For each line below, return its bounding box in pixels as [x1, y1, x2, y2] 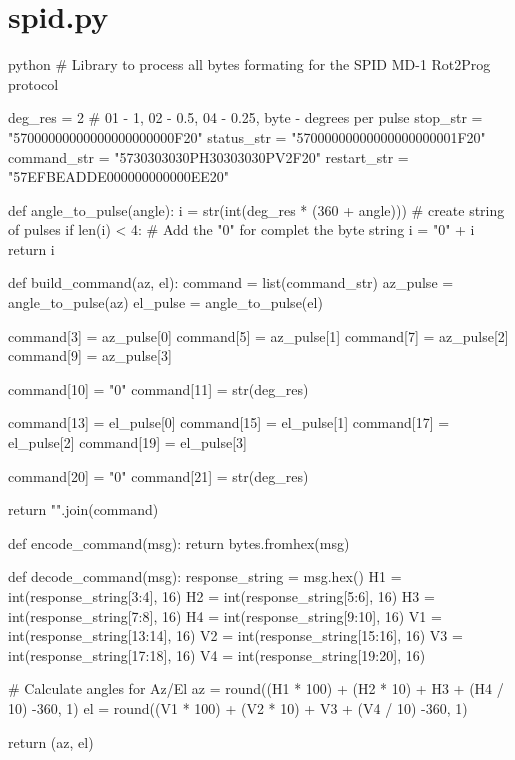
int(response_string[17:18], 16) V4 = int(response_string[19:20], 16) [8, 644, 426, 665]
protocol [8, 73, 59, 94]
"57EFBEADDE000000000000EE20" [8, 166, 230, 187]
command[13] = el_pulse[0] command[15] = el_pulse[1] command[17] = [8, 412, 450, 433]
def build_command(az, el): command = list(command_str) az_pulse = [8, 272, 454, 293]
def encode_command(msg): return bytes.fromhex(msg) [8, 532, 350, 553]
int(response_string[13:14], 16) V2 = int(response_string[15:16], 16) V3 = [8, 625, 463, 646]
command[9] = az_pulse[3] [8, 345, 172, 366]
